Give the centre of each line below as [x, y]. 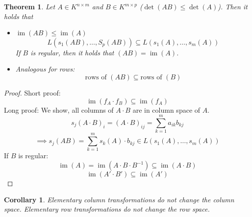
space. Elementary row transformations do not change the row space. [107, 209]
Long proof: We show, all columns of [59, 109]
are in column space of [166, 109]
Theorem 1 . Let [30, 6]
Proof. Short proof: [32, 92]
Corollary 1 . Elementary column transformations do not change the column [119, 199]
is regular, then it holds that [72, 52]
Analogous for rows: [45, 69]
